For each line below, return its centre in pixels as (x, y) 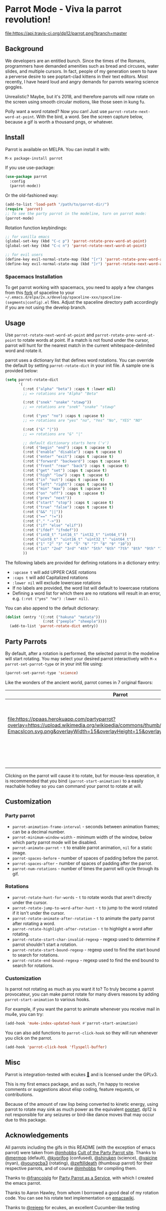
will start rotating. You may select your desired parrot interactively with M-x (81, 658)
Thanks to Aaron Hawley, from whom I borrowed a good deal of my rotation (82, 1192)
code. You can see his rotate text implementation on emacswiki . (70, 1198)
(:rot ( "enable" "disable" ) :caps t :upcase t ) (73, 452)
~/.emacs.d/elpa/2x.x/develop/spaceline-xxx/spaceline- (64, 297)
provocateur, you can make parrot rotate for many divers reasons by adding (82, 994)
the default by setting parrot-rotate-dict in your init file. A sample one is (80, 365)
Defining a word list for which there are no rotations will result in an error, (86, 593)
